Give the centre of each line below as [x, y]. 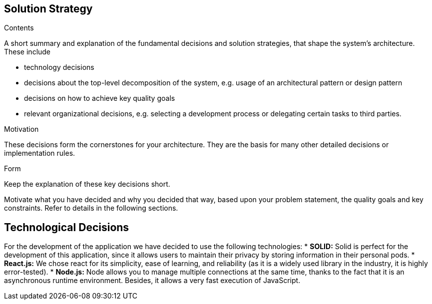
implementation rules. [40, 153]
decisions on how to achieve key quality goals [100, 98]
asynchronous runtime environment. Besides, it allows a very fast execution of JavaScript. [152, 281]
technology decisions [59, 67]
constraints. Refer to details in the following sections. [91, 208]
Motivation [21, 129]
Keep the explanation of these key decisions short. [87, 184]
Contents [19, 28]
